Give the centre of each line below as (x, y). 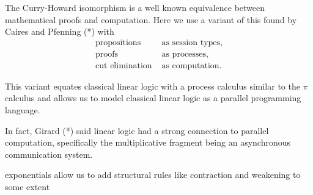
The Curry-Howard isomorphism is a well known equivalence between (135, 7)
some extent (28, 187)
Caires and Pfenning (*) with (60, 31)
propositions (118, 42)
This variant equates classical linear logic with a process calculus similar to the (153, 86)
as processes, (185, 54)
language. (23, 110)
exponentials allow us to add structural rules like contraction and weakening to (153, 175)
